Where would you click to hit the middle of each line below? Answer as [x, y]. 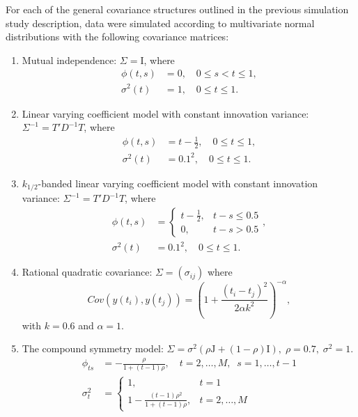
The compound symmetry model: [93, 348]
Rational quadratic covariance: [87, 272]
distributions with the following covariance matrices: [117, 37]
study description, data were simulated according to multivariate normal [160, 23]
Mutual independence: [69, 60]
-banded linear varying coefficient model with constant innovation [178, 183]
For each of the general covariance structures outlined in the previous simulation [177, 9]
